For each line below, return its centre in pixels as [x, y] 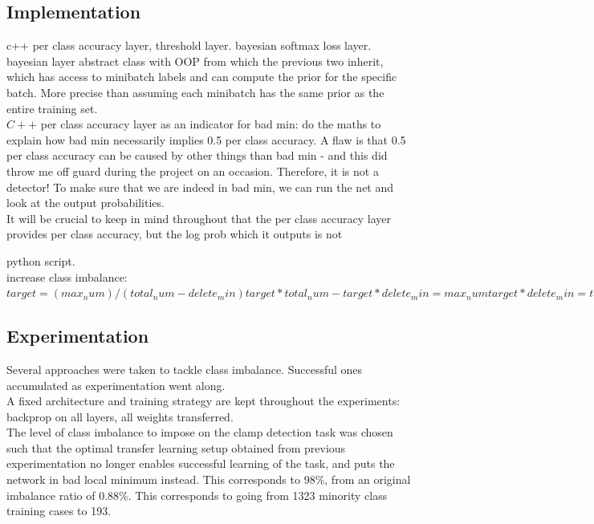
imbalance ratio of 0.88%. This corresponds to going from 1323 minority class [197, 495]
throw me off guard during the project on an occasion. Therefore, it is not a [193, 171]
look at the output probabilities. [85, 203]
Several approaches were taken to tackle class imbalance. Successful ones [185, 369]
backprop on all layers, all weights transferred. [120, 416]
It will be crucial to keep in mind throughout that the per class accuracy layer [199, 218]
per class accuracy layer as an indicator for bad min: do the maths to [211, 124]
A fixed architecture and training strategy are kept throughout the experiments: [203, 401]
